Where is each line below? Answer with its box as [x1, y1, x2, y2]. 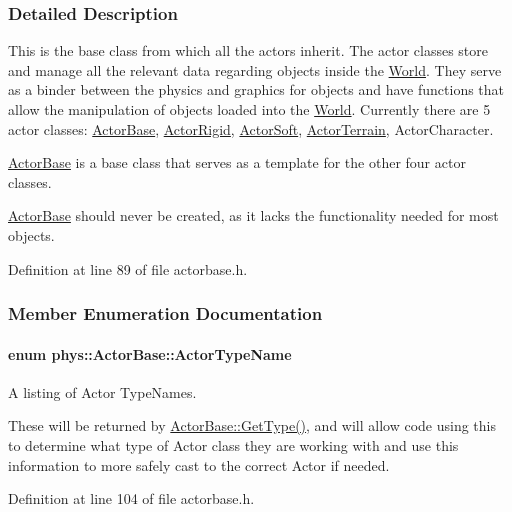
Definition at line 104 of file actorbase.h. [8, 488, 255, 509]
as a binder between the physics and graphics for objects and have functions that [8, 79, 505, 100]
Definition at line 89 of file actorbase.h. [8, 258, 248, 279]
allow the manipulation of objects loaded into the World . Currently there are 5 [8, 99, 491, 119]
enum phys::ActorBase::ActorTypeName [8, 343, 292, 364]
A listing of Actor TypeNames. [8, 381, 197, 402]
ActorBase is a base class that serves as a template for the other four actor [8, 152, 466, 173]
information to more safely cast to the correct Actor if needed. [8, 454, 390, 475]
